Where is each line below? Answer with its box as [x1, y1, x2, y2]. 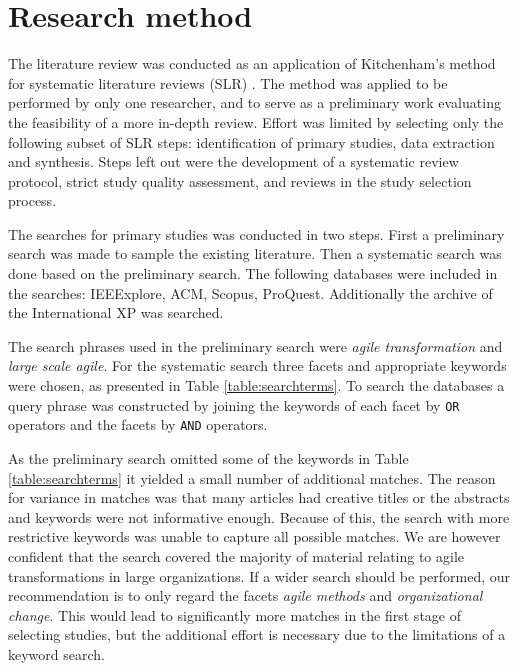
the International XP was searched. [8, 302, 224, 323]
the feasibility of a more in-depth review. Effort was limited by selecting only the [8, 111, 504, 132]
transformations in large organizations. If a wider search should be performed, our [8, 565, 511, 586]
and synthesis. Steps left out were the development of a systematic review [8, 151, 459, 172]
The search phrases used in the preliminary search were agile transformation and [8, 335, 503, 356]
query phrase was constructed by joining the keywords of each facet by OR [8, 394, 460, 415]
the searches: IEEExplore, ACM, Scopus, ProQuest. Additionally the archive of [8, 282, 493, 303]
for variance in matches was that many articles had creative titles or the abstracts [8, 487, 510, 508]
